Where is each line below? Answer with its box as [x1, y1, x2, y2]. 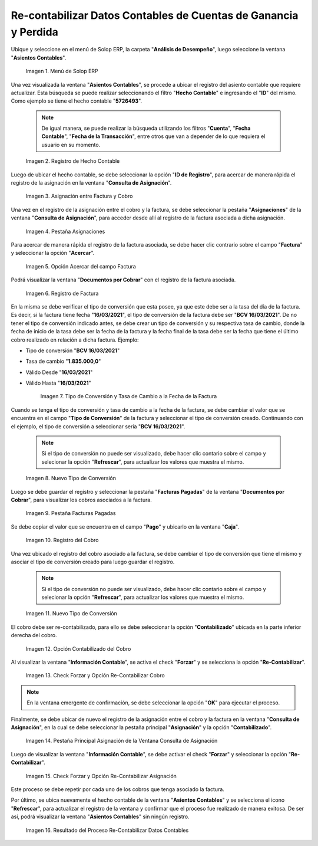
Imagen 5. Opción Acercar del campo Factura [25, 263, 137, 270]
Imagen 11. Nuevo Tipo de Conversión [25, 610, 118, 617]
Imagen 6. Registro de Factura [25, 290, 99, 297]
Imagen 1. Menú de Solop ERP [25, 68, 98, 75]
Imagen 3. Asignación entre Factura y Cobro [25, 192, 133, 200]
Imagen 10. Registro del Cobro [25, 537, 99, 544]
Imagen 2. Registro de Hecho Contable [25, 158, 120, 165]
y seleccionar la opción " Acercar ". [11, 250, 95, 257]
